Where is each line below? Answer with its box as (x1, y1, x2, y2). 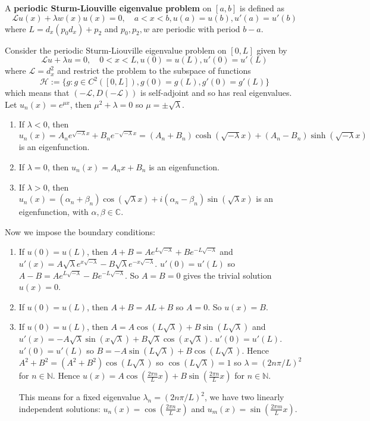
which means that (5, 86, 70, 99)
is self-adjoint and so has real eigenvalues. (140, 86, 292, 99)
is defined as (240, 2, 284, 14)
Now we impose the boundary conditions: (5, 225, 155, 238)
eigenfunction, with (18, 205, 89, 218)
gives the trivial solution (183, 269, 272, 281)
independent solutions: (18, 402, 101, 414)
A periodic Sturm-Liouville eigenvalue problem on (5, 2, 212, 14)
